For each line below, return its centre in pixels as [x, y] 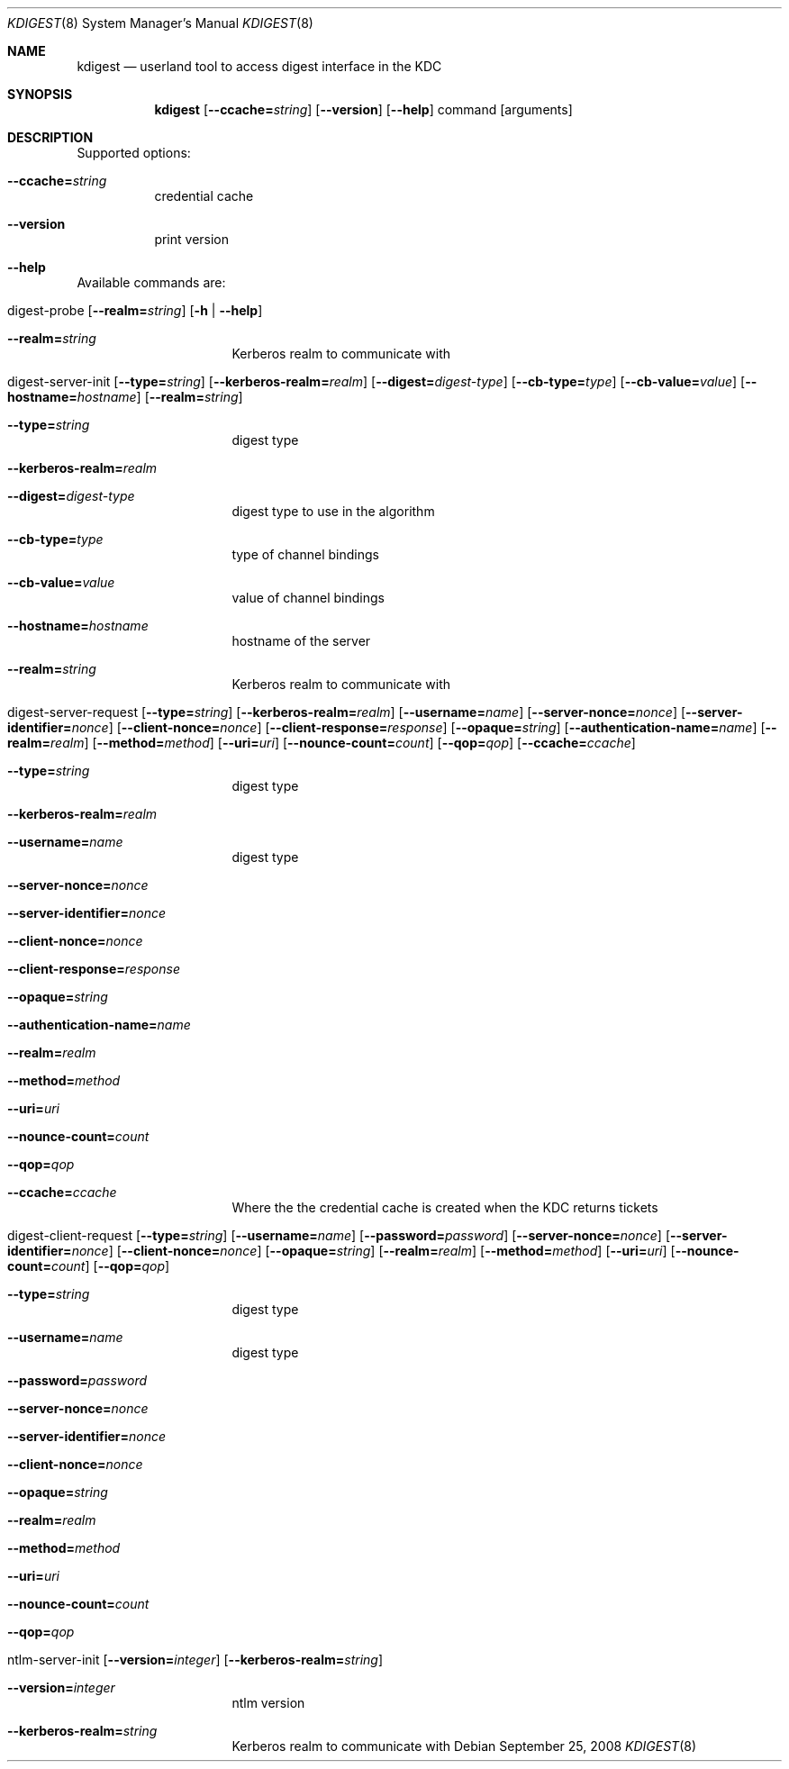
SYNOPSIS [40, 94]
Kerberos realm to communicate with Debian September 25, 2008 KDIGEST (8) [464, 1746]
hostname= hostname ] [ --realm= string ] [125, 397]
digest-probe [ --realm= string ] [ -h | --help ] [135, 310]
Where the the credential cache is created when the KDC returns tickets [445, 1207]
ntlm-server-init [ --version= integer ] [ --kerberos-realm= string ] [195, 1660]
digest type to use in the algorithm [333, 511]
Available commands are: [151, 282]
